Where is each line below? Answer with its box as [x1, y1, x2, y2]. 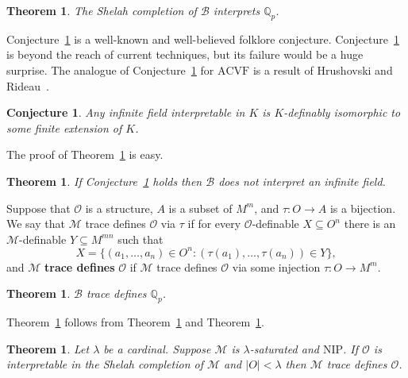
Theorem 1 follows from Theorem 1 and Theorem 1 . [6, 314, 264, 330]
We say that [6, 215, 65, 232]
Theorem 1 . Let [6, 340, 90, 357]
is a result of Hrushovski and [252, 61, 393, 78]
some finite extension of [6, 119, 122, 136]
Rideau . [6, 77, 49, 94]
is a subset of [168, 199, 233, 216]
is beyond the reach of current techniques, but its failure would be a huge [6, 46, 364, 63]
